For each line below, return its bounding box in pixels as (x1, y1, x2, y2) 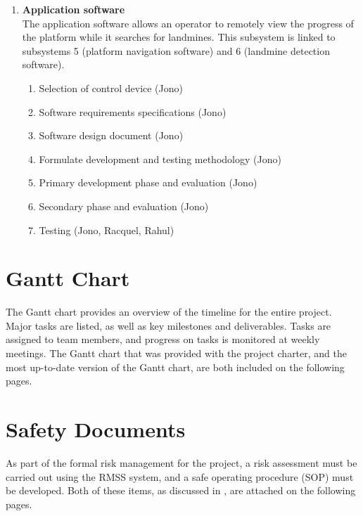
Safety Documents (6, 415, 186, 443)
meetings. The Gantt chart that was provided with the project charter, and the (6, 346, 348, 361)
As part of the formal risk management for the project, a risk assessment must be (6, 455, 357, 470)
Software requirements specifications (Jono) (39, 104, 227, 119)
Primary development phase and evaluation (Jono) (39, 175, 257, 190)
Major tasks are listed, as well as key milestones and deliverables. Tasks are (6, 318, 331, 333)
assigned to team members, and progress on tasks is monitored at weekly (6, 332, 320, 347)
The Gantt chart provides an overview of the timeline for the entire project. (6, 304, 332, 319)
